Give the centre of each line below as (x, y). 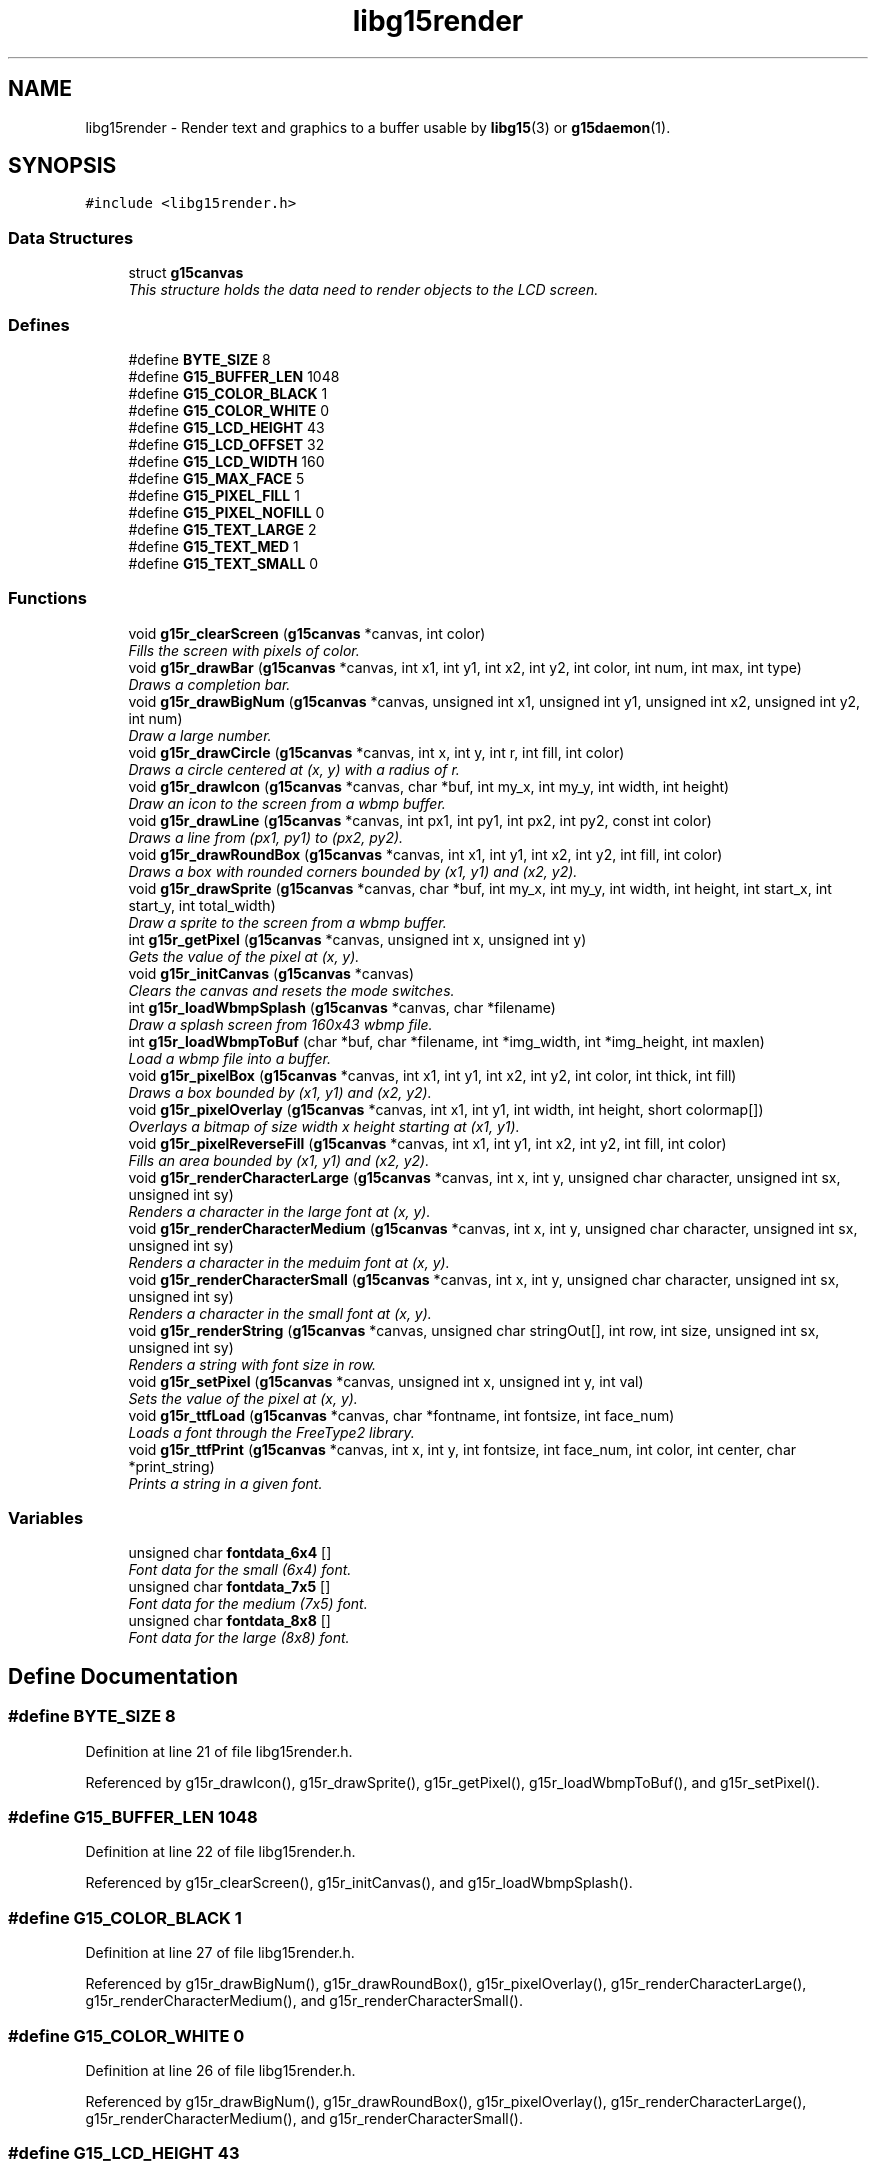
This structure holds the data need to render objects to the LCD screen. (363, 290)
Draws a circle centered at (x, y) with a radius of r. (294, 769)
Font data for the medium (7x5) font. (248, 1604)
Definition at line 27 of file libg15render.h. (220, 1953)
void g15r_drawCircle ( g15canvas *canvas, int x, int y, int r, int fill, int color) (376, 752)
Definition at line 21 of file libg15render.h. (219, 1751)
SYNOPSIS (62, 166)
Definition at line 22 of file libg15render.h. (220, 1852)
